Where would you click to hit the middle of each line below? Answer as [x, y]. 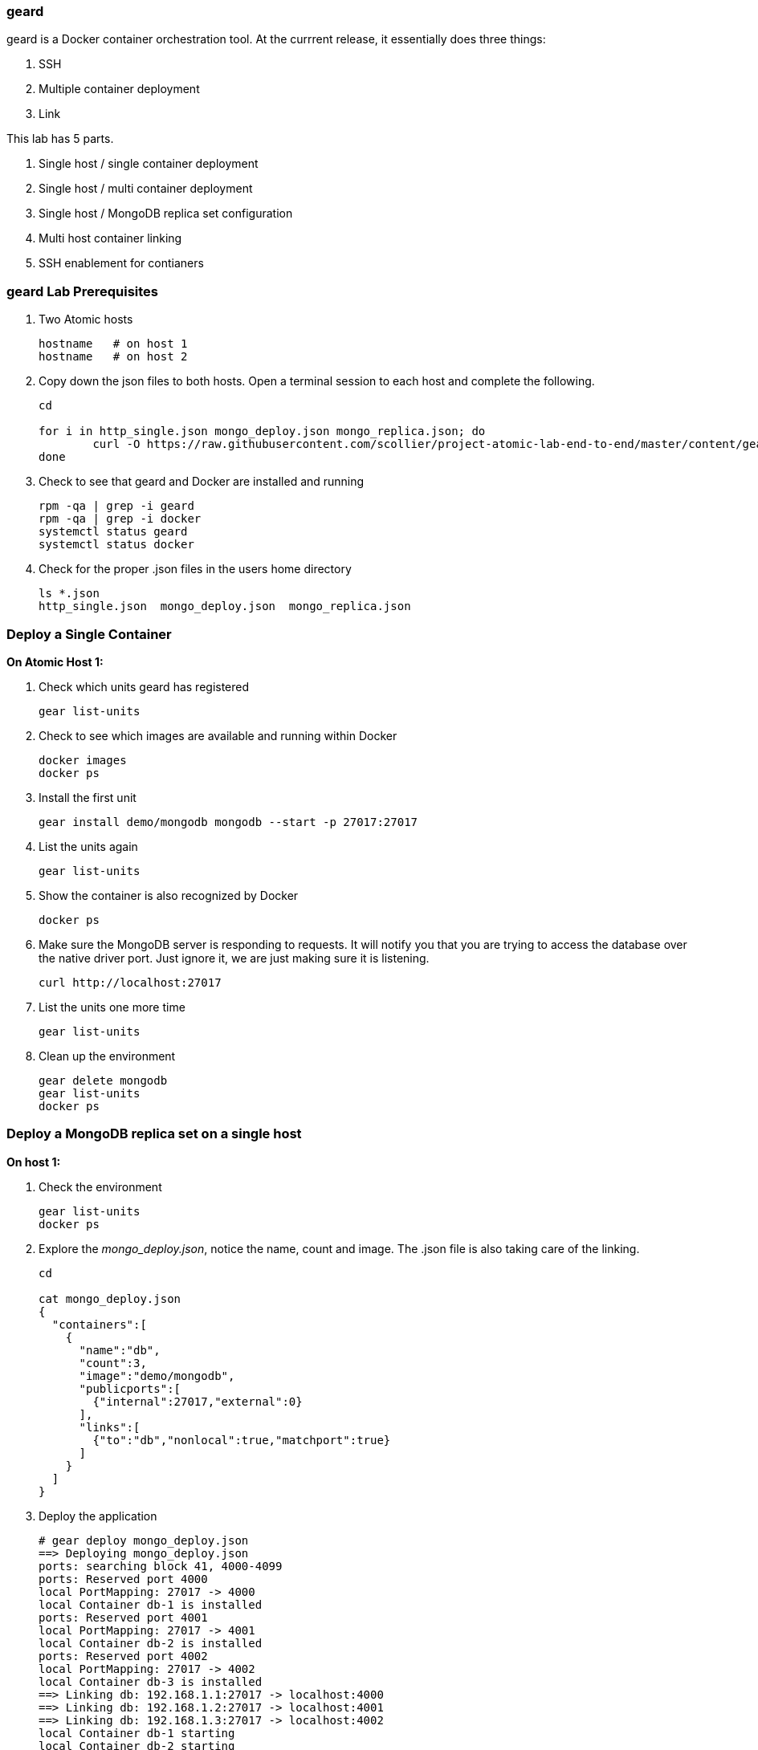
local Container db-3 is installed [151, 1681]
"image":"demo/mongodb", [157, 1376]
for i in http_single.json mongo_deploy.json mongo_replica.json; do [262, 431]
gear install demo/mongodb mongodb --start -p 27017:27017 [228, 822]
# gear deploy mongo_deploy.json [144, 1540]
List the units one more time [112, 1007]
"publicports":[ [130, 1388]
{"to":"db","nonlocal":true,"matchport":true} [242, 1440]
